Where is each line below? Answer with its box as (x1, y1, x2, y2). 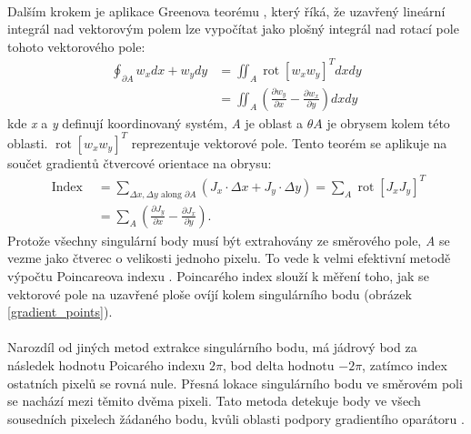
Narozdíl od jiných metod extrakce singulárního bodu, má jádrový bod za (7, 338, 417, 357)
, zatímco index (362, 355, 447, 374)
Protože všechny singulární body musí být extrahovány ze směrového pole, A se (7, 230, 450, 249)
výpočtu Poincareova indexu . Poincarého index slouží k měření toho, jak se (7, 266, 429, 285)
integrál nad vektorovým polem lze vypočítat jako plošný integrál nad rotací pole (7, 19, 459, 38)
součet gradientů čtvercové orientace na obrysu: (7, 153, 272, 172)
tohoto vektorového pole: (7, 36, 145, 56)
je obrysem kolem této (326, 113, 450, 132)
